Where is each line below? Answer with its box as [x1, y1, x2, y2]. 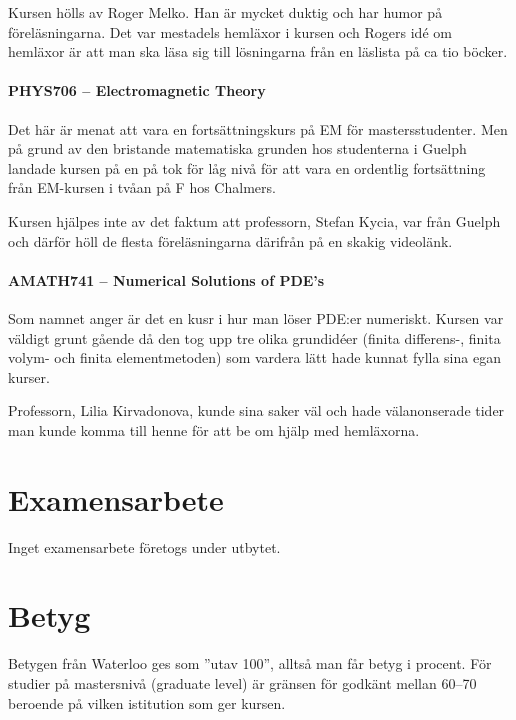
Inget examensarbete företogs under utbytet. [8, 536, 281, 557]
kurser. [8, 366, 50, 387]
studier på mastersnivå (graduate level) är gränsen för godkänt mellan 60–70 [8, 672, 477, 693]
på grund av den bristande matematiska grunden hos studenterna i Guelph [8, 138, 467, 159]
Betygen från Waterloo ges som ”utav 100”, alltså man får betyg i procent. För [8, 653, 492, 674]
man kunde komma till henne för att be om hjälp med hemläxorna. [8, 419, 420, 440]
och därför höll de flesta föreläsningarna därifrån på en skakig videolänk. [8, 230, 453, 251]
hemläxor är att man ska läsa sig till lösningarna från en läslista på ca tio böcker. [8, 41, 508, 62]
